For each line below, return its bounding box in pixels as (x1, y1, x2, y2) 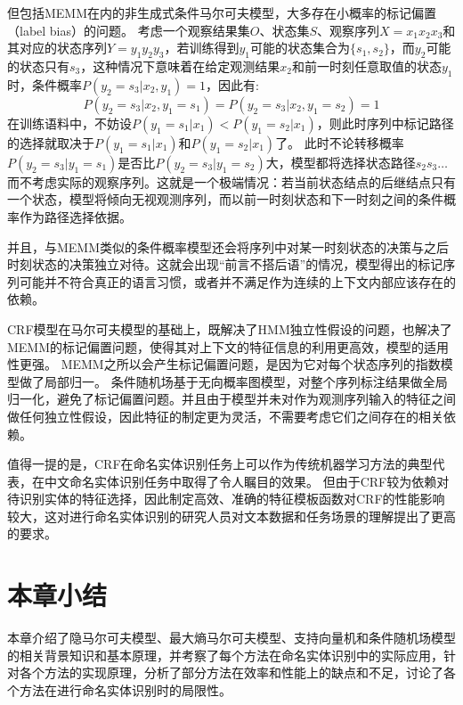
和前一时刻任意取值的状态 (291, 56, 442, 75)
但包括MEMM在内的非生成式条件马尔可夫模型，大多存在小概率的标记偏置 (7, 4, 437, 21)
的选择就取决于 (7, 133, 94, 152)
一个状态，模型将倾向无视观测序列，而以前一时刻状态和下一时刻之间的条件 (7, 190, 443, 209)
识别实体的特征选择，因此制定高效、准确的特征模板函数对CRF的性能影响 (19, 489, 445, 508)
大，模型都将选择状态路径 (265, 152, 416, 171)
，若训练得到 (164, 38, 240, 57)
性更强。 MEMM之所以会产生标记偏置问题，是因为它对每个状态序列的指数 (7, 355, 441, 373)
